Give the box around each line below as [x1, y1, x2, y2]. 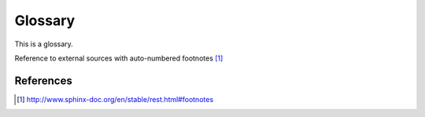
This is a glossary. [14, 39, 74, 49]
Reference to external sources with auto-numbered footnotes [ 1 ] [14, 53, 224, 63]
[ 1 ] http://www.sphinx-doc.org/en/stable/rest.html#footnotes [17, 94, 214, 104]
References [14, 74, 72, 87]
